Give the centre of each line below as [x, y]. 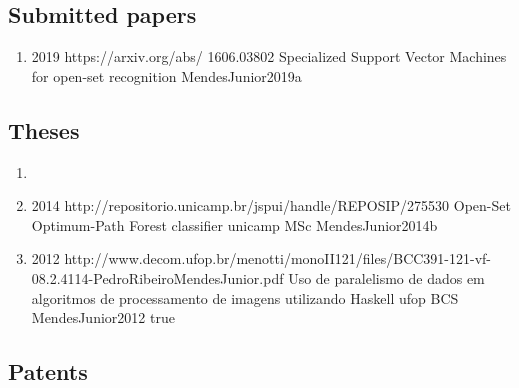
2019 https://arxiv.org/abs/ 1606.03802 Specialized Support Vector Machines [269, 56]
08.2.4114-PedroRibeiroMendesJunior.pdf [157, 277]
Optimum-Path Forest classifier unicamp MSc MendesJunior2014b [234, 224]
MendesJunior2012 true [103, 317]
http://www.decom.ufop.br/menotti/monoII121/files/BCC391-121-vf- [278, 258]
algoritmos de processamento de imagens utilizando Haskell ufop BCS [245, 297]
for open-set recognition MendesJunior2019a [166, 75]
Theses [44, 129]
